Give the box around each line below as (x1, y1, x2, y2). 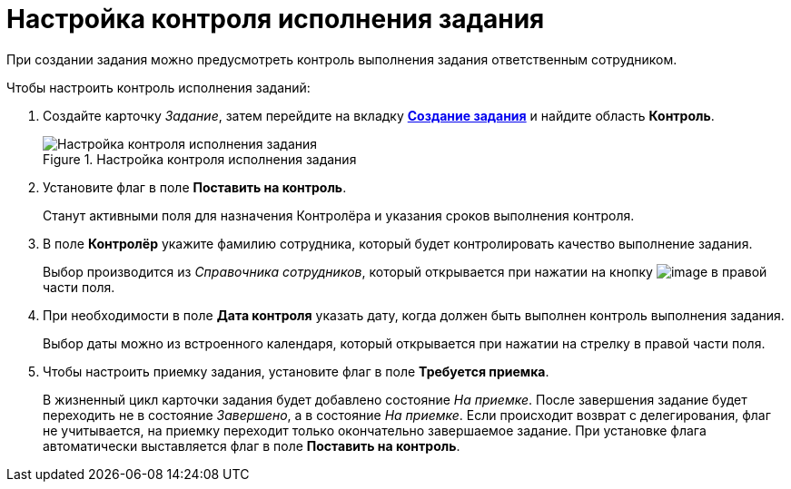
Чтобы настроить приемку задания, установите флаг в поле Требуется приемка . (43, 363, 549, 379)
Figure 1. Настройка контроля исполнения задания (43, 151, 357, 167)
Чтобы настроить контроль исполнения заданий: (6, 79, 311, 95)
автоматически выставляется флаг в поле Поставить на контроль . (43, 437, 460, 454)
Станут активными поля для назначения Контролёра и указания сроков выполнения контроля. (43, 207, 635, 223)
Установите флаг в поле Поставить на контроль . (43, 179, 347, 195)
